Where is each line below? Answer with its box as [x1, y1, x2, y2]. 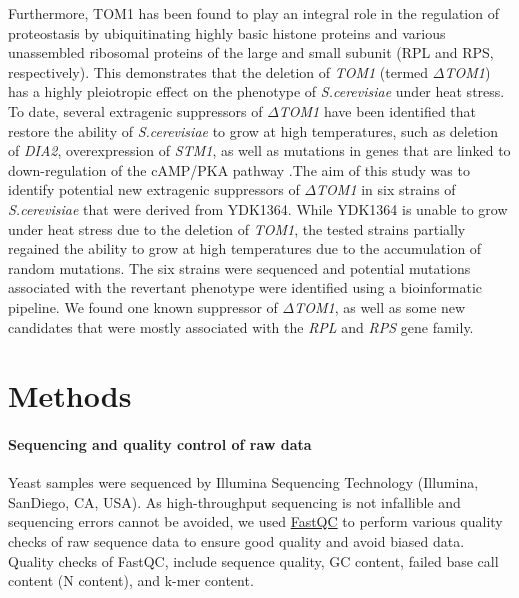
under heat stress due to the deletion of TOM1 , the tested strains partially [8, 218, 466, 239]
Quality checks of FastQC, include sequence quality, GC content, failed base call [8, 550, 499, 571]
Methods [8, 375, 132, 416]
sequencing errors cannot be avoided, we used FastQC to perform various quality [8, 511, 503, 532]
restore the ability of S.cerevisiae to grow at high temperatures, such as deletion [8, 120, 499, 141]
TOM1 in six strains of [316, 179, 456, 200]
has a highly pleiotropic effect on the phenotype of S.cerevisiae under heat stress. [8, 81, 505, 102]
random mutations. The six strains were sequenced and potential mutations [8, 257, 471, 278]
